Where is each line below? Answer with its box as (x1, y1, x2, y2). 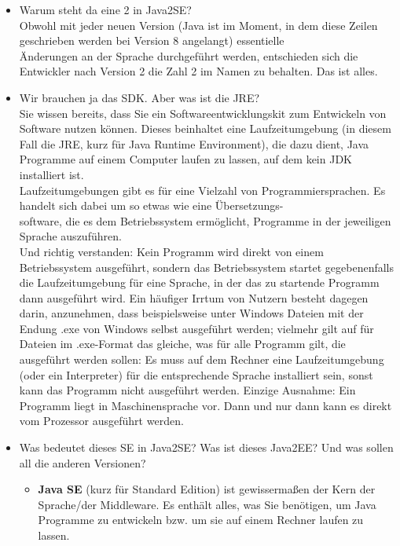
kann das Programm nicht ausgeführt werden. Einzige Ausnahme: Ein (19, 382, 356, 398)
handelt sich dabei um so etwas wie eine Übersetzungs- (19, 197, 284, 214)
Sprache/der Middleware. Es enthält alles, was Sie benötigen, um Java (38, 496, 376, 512)
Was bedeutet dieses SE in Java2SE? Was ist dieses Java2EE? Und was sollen (19, 439, 394, 456)
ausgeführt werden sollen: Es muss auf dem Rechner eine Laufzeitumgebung (19, 351, 384, 368)
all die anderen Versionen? (19, 454, 146, 471)
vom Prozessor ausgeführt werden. (19, 412, 184, 429)
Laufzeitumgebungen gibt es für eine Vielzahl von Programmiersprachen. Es (19, 181, 386, 198)
